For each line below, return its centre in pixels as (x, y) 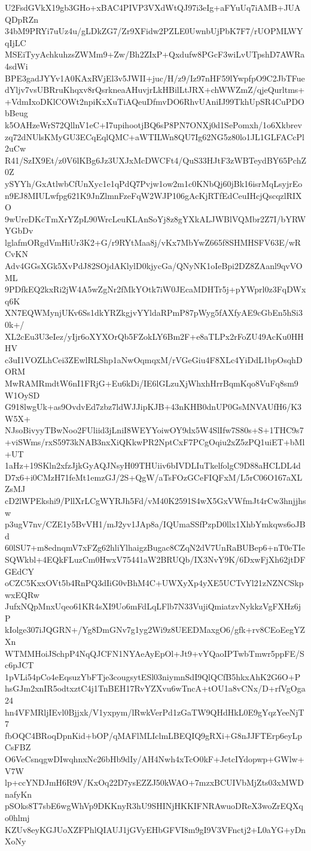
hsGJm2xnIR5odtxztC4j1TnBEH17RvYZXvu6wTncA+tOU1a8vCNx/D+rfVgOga (155, 688)
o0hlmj (17, 817)
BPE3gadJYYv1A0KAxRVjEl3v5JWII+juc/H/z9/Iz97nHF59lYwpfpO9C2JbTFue (155, 78)
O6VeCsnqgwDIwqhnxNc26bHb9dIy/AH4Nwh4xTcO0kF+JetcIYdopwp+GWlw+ (155, 759)
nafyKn (19, 794)
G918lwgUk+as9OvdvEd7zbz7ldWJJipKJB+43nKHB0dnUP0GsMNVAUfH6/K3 (153, 407)
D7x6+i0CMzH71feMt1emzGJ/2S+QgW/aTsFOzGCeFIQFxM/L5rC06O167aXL (154, 477)
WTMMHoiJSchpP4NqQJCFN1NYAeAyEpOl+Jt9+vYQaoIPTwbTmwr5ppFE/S (155, 653)
